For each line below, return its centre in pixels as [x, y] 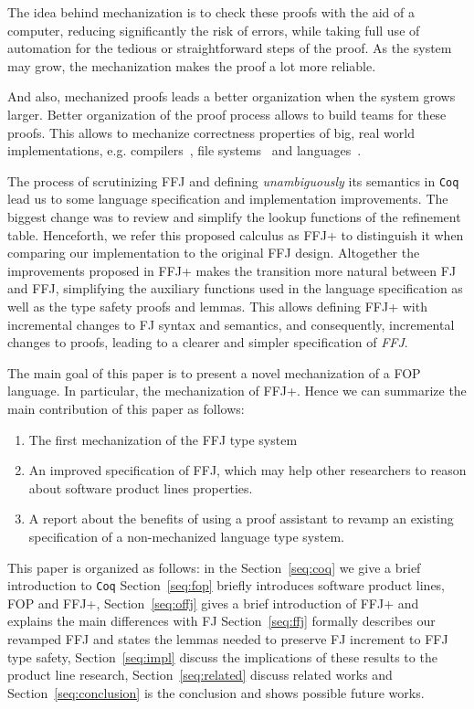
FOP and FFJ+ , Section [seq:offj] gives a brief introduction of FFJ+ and [213, 603]
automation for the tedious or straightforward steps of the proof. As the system [230, 48]
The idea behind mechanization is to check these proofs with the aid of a [211, 12]
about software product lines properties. [141, 487]
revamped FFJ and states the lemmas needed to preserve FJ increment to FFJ [228, 638]
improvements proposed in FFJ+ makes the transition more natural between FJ [232, 270]
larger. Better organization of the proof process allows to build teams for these [227, 114]
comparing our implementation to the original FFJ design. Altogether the [214, 253]
